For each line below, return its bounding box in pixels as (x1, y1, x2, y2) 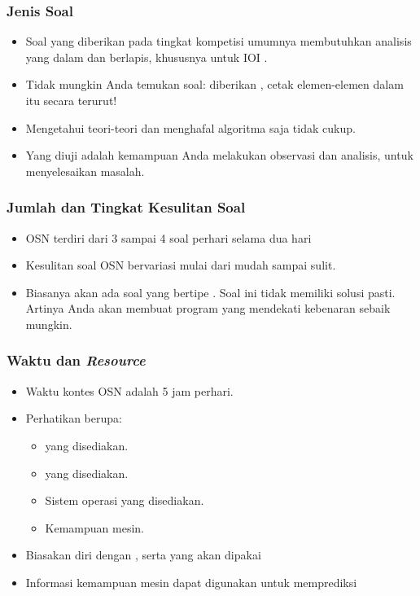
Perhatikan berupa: (25, 410, 122, 427)
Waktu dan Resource (7, 350, 146, 370)
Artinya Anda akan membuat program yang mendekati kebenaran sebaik (25, 300, 391, 317)
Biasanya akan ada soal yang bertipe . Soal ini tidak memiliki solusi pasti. (25, 283, 396, 300)
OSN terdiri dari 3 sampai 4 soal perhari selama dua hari (25, 229, 312, 246)
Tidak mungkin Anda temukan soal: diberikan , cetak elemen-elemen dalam (25, 76, 404, 93)
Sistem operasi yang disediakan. (45, 492, 204, 509)
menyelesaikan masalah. (25, 162, 145, 179)
